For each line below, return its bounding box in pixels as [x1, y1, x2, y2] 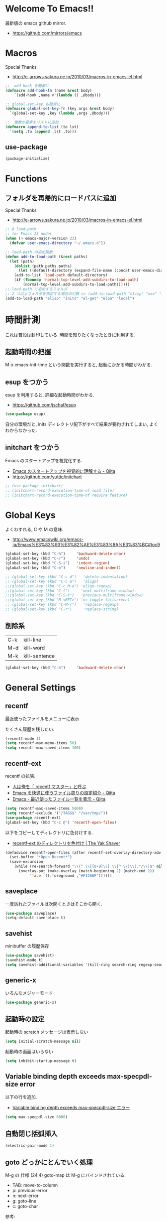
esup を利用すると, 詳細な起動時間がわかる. [5, 392, 94, 398]
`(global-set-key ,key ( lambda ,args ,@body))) [9, 111, 110, 116]
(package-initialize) [5, 156, 50, 161]
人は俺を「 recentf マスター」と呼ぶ [12, 784, 86, 790]
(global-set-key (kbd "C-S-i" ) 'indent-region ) [5, 561, 110, 566]
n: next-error [12, 1193, 39, 1199]
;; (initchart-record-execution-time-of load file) [5, 488, 114, 493]
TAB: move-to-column [12, 1182, 58, 1188]
